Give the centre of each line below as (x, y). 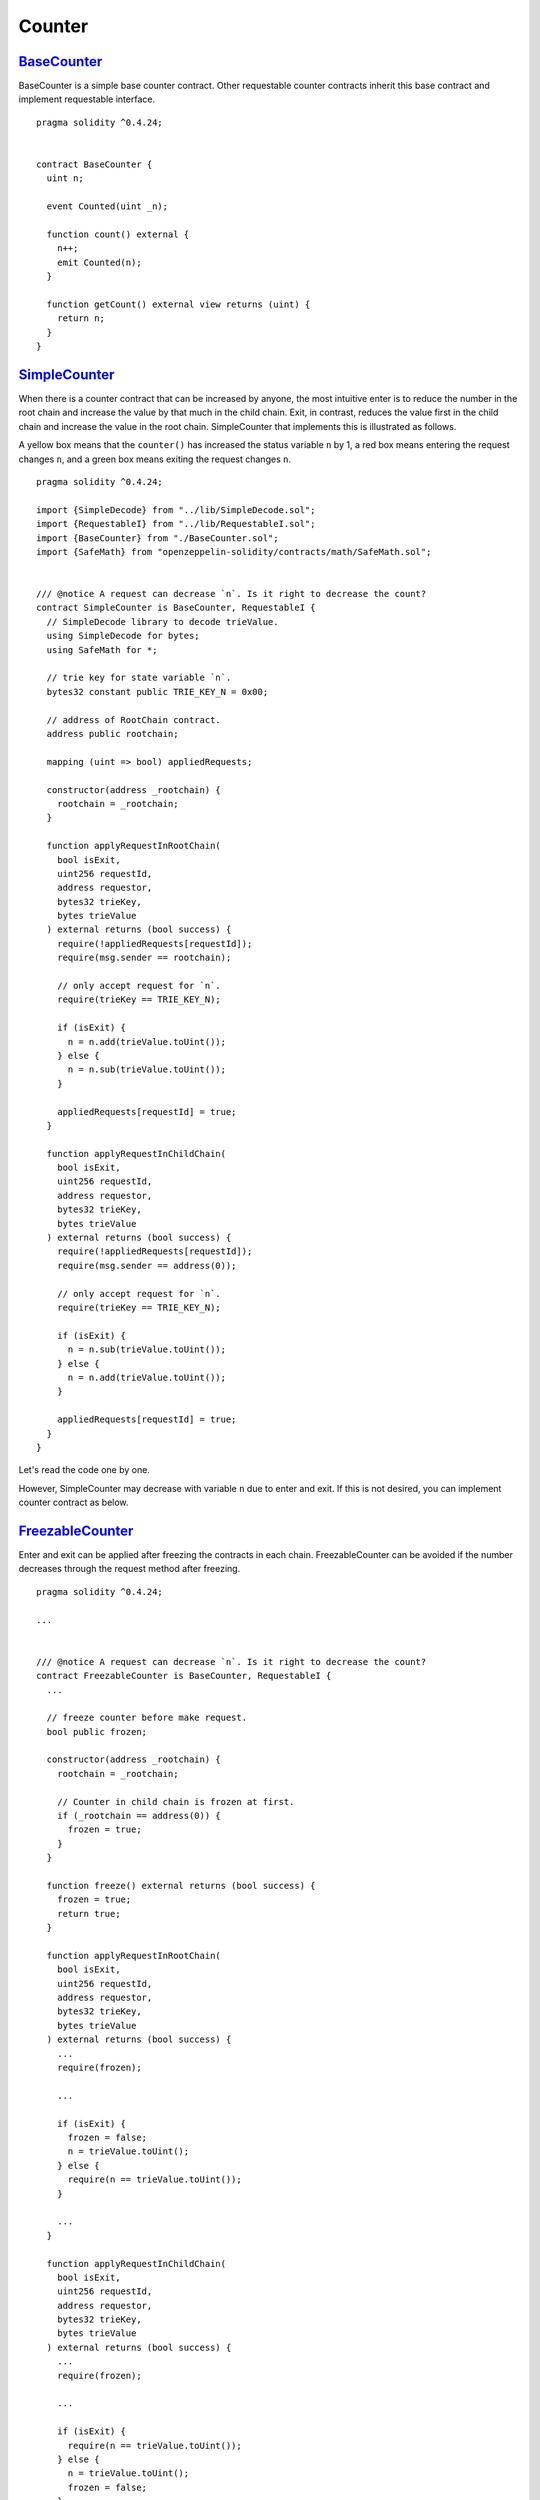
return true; (88, 1913)
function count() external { (118, 234)
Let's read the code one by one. (84, 1470)
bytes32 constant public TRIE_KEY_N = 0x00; (157, 691)
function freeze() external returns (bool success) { (181, 1885)
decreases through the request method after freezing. (129, 1569)
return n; (80, 318)
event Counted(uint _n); (107, 206)
